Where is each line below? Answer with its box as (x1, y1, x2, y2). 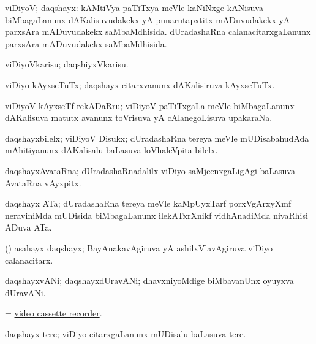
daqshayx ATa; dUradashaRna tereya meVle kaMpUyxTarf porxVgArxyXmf (5, 197, 292, 210)
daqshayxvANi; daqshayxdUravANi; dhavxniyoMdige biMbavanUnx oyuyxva (5, 274, 294, 287)
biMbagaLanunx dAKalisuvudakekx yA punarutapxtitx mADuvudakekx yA (5, 13, 290, 26)
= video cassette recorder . (5, 307, 102, 319)
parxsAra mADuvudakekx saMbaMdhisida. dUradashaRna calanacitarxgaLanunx (5, 25, 311, 38)
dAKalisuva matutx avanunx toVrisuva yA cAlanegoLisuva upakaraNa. (5, 111, 273, 124)
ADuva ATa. (5, 221, 52, 234)
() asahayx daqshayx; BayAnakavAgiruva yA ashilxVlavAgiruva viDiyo (5, 241, 273, 254)
